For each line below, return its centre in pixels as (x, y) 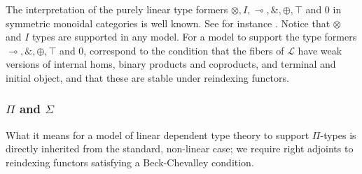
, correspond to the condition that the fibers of (184, 50)
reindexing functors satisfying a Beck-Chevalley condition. (130, 162)
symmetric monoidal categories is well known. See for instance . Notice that (168, 23)
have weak (320, 50)
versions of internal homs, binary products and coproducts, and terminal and (171, 64)
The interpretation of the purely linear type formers (117, 9)
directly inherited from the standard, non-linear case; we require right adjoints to (180, 148)
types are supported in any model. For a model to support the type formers (195, 37)
